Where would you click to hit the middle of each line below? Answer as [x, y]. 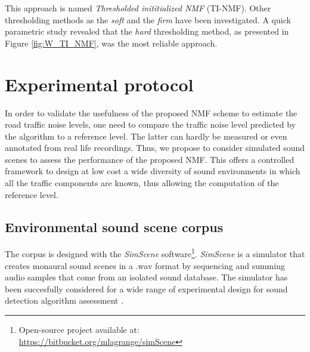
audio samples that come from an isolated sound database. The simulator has [146, 277]
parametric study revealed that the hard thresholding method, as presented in [147, 31]
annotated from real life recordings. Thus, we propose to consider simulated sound [155, 148]
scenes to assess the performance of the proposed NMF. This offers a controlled [150, 159]
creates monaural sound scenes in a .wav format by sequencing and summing [145, 265]
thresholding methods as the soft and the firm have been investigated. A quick [148, 19]
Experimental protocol [99, 84]
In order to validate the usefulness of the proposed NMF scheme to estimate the [151, 112]
